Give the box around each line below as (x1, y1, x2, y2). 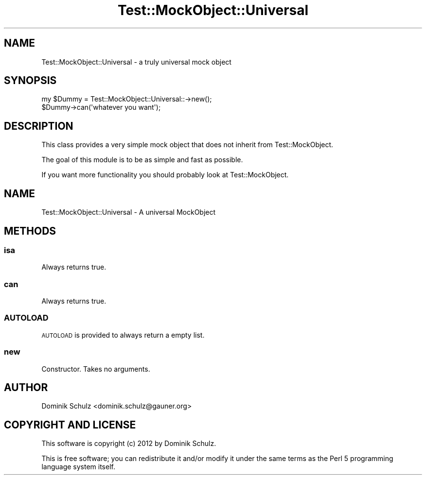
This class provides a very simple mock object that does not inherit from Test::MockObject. (41, 140, 334, 149)
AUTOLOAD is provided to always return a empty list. (41, 330, 205, 339)
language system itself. (41, 462, 115, 471)
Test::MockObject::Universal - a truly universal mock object (41, 57, 231, 66)
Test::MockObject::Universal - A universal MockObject (41, 208, 216, 217)
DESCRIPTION (4, 120, 73, 132)
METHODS (4, 224, 56, 237)
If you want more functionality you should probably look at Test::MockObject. (41, 171, 289, 179)
